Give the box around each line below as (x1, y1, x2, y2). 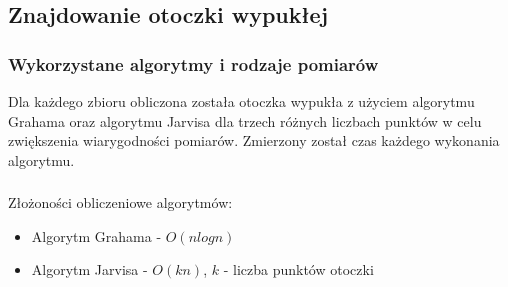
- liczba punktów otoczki (223, 259, 374, 280)
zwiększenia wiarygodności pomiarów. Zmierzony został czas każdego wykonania (8, 130, 500, 151)
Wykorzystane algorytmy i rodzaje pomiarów (8, 51, 379, 76)
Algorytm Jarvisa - (31, 259, 148, 280)
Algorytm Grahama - (31, 225, 162, 246)
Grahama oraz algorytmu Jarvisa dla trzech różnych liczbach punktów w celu (8, 110, 482, 131)
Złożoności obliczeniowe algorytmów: (8, 192, 233, 213)
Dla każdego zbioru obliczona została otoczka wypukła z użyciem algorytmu (8, 91, 475, 111)
